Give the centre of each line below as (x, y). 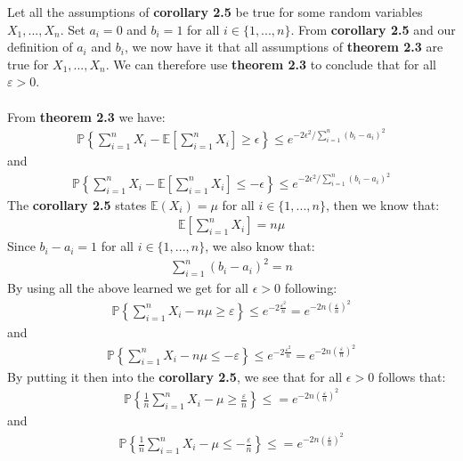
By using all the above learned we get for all (128, 288)
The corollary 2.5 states (77, 204)
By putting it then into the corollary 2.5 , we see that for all (175, 376)
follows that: (412, 376)
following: (311, 288)
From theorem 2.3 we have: (86, 116)
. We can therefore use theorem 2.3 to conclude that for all (271, 64)
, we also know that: (260, 246)
